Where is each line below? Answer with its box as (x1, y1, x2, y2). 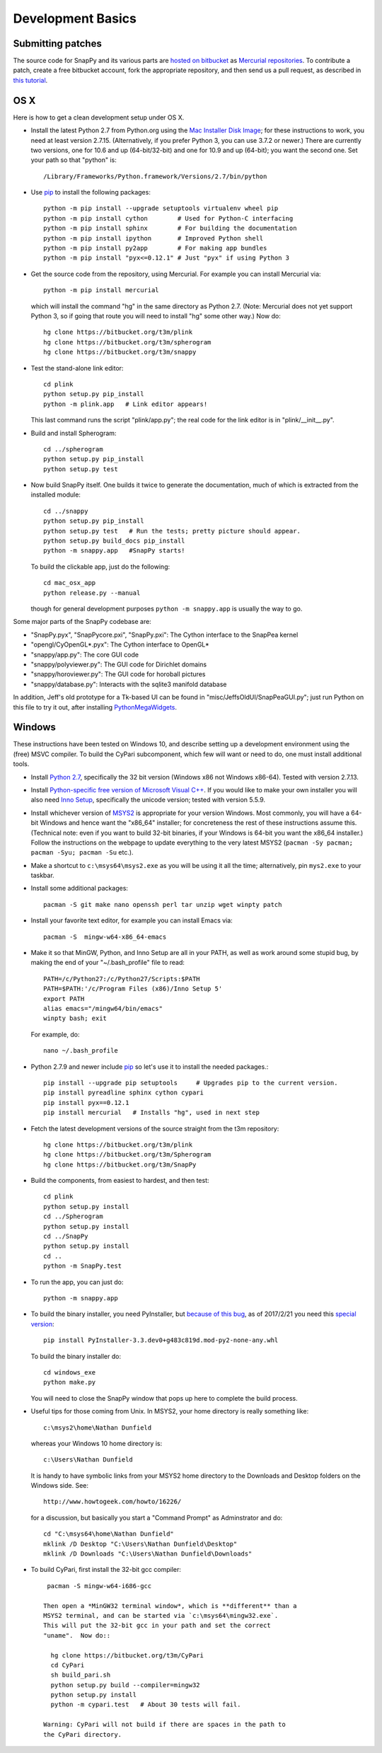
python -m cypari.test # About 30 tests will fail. (50, 1701, 241, 1708)
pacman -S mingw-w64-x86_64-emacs (43, 932, 167, 941)
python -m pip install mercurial (43, 287, 159, 294)
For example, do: (30, 1030, 81, 1039)
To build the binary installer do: (30, 1352, 122, 1360)
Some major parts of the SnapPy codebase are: (13, 618, 151, 626)
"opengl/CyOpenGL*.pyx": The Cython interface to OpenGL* (30, 640, 210, 649)
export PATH (43, 995, 85, 1002)
